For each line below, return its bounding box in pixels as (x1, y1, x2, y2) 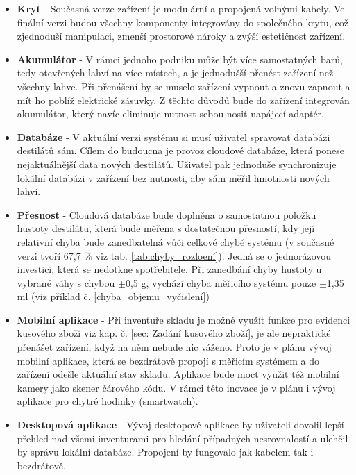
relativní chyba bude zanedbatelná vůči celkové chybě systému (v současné (17, 234, 334, 249)
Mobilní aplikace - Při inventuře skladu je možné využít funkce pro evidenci (17, 312, 350, 326)
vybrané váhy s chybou (17, 275, 115, 290)
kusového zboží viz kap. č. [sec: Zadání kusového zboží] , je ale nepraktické (17, 326, 331, 340)
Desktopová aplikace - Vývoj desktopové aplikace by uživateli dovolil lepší (17, 417, 344, 432)
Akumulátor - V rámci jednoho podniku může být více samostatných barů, (17, 51, 344, 66)
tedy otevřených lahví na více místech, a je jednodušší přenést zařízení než (17, 65, 334, 80)
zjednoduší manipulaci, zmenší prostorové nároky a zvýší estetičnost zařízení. (17, 28, 346, 43)
